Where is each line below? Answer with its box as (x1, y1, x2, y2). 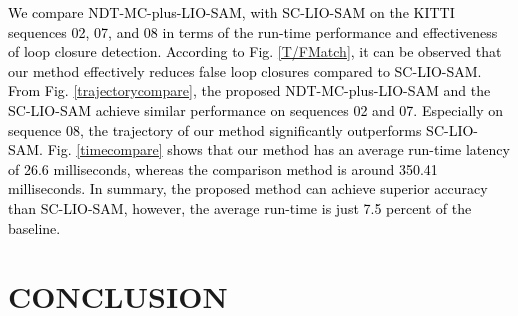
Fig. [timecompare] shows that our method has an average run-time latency (47, 139, 510, 160)
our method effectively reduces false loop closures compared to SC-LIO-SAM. (8, 60, 482, 81)
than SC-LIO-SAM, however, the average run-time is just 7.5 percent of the (8, 197, 472, 218)
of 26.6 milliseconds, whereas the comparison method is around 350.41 (8, 158, 438, 179)
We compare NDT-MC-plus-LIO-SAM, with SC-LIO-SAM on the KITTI (8, 2, 455, 22)
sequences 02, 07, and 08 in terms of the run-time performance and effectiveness (8, 21, 498, 42)
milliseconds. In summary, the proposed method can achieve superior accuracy (8, 178, 488, 199)
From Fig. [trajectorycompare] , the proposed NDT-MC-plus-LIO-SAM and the (8, 80, 491, 101)
